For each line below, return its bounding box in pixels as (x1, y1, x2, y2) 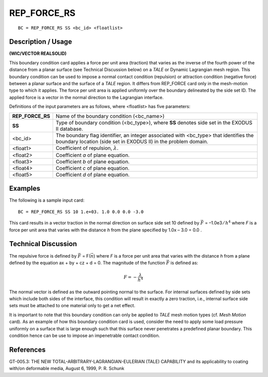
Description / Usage (9, 38, 72, 46)
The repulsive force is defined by (9, 253, 77, 259)
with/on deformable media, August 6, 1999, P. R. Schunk (9, 366, 125, 372)
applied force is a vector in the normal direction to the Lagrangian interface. (9, 94, 164, 100)
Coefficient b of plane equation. (55, 158, 130, 165)
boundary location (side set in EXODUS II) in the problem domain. (55, 138, 208, 145)
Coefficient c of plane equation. (55, 164, 130, 171)
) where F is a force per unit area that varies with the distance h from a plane (93, 253, 250, 259)
